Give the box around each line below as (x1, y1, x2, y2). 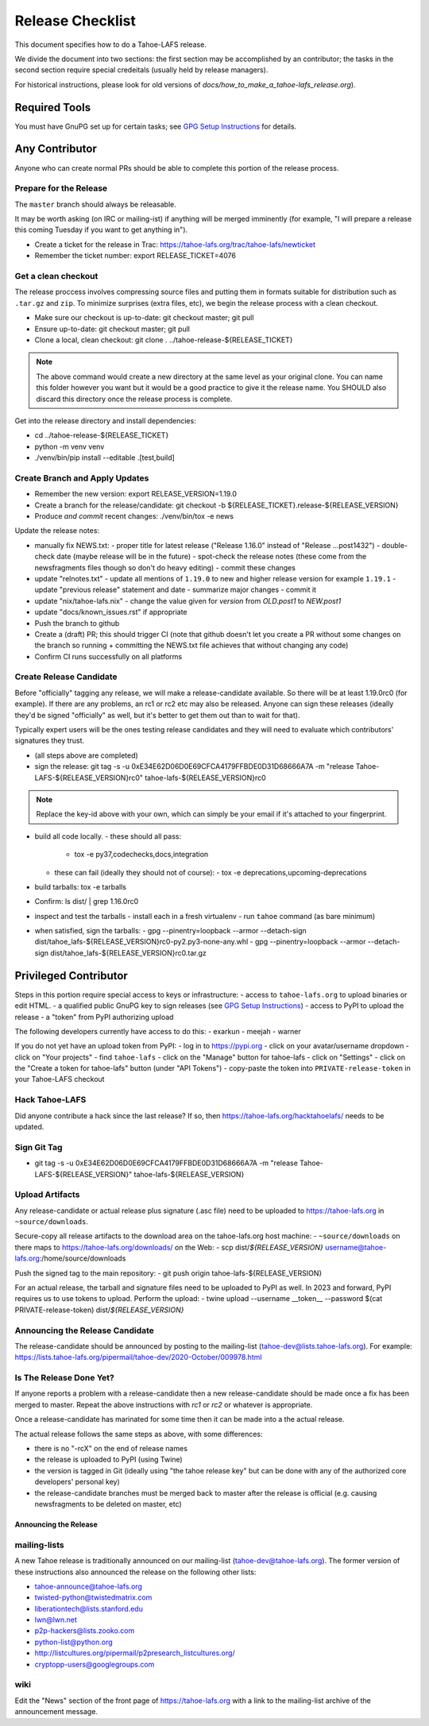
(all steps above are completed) (34, 751, 138, 760)
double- (381, 540, 408, 550)
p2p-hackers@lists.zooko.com (34, 1626, 135, 1635)
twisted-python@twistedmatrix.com (34, 1593, 153, 1602)
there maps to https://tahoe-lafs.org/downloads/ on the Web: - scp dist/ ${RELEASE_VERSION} (14, 1242, 323, 1252)
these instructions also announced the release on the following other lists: (14, 1567, 257, 1577)
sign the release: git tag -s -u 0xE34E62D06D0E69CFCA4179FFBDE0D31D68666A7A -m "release (34, 762, 354, 771)
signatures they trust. (14, 736, 85, 746)
